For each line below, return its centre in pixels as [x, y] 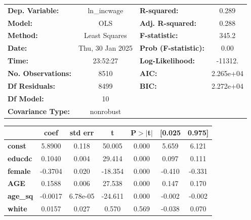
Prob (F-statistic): [172, 48]
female [19, 171]
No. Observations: [39, 73]
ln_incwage [106, 10]
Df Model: [26, 98]
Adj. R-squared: [168, 23]
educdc [20, 158]
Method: [23, 35]
